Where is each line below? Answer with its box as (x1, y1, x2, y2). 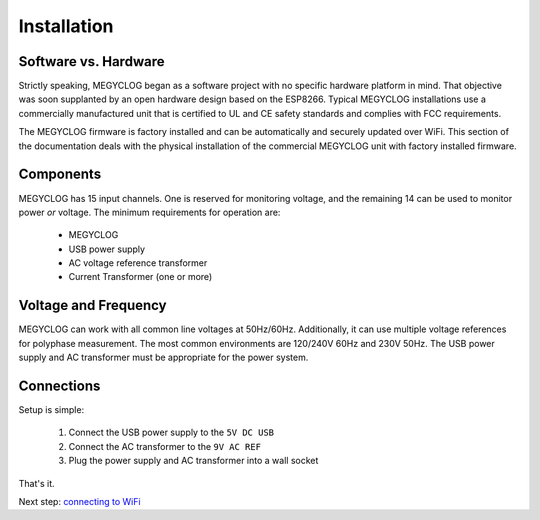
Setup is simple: (18, 404, 85, 416)
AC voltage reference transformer (68, 257, 208, 269)
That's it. (18, 477, 55, 489)
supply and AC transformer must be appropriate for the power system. (18, 351, 309, 364)
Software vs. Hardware (18, 53, 165, 70)
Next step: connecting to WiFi (18, 496, 141, 508)
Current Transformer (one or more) (68, 271, 213, 283)
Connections (18, 377, 101, 394)
